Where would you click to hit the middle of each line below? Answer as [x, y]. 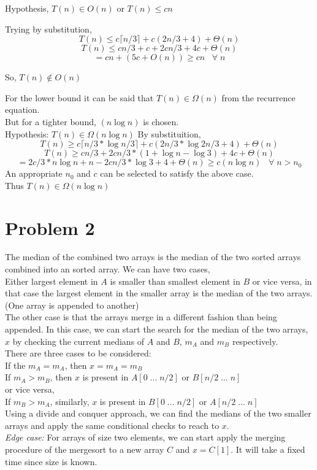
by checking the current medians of [78, 341]
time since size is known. [51, 461]
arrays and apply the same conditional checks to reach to [112, 425]
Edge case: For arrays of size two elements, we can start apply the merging [145, 437]
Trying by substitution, [48, 29]
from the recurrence [258, 97]
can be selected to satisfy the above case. [177, 173]
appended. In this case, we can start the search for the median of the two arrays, [157, 329]
